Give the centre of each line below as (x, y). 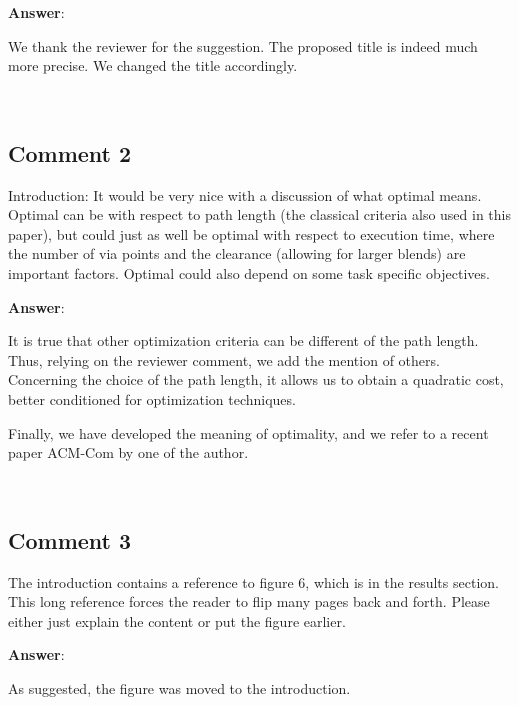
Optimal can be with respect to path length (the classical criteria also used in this (260, 214)
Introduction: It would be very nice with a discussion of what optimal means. (245, 194)
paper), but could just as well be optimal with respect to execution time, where (251, 233)
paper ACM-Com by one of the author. (128, 452)
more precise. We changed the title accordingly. (153, 65)
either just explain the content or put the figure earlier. (177, 620)
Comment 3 (70, 539)
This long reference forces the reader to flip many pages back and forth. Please (249, 601)
